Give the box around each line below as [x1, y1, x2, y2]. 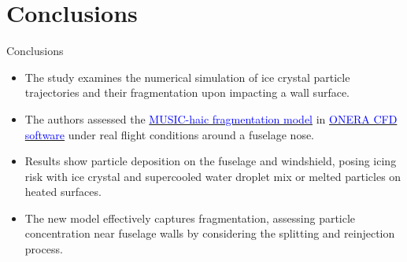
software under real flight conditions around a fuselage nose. [24, 126, 315, 142]
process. [24, 241, 63, 257]
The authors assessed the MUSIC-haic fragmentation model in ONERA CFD [24, 110, 398, 127]
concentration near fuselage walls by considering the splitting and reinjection [24, 225, 395, 242]
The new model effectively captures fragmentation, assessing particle [24, 209, 356, 226]
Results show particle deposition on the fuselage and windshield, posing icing [24, 153, 397, 169]
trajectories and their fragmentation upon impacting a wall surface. [24, 84, 350, 101]
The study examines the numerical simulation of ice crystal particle [24, 68, 350, 85]
